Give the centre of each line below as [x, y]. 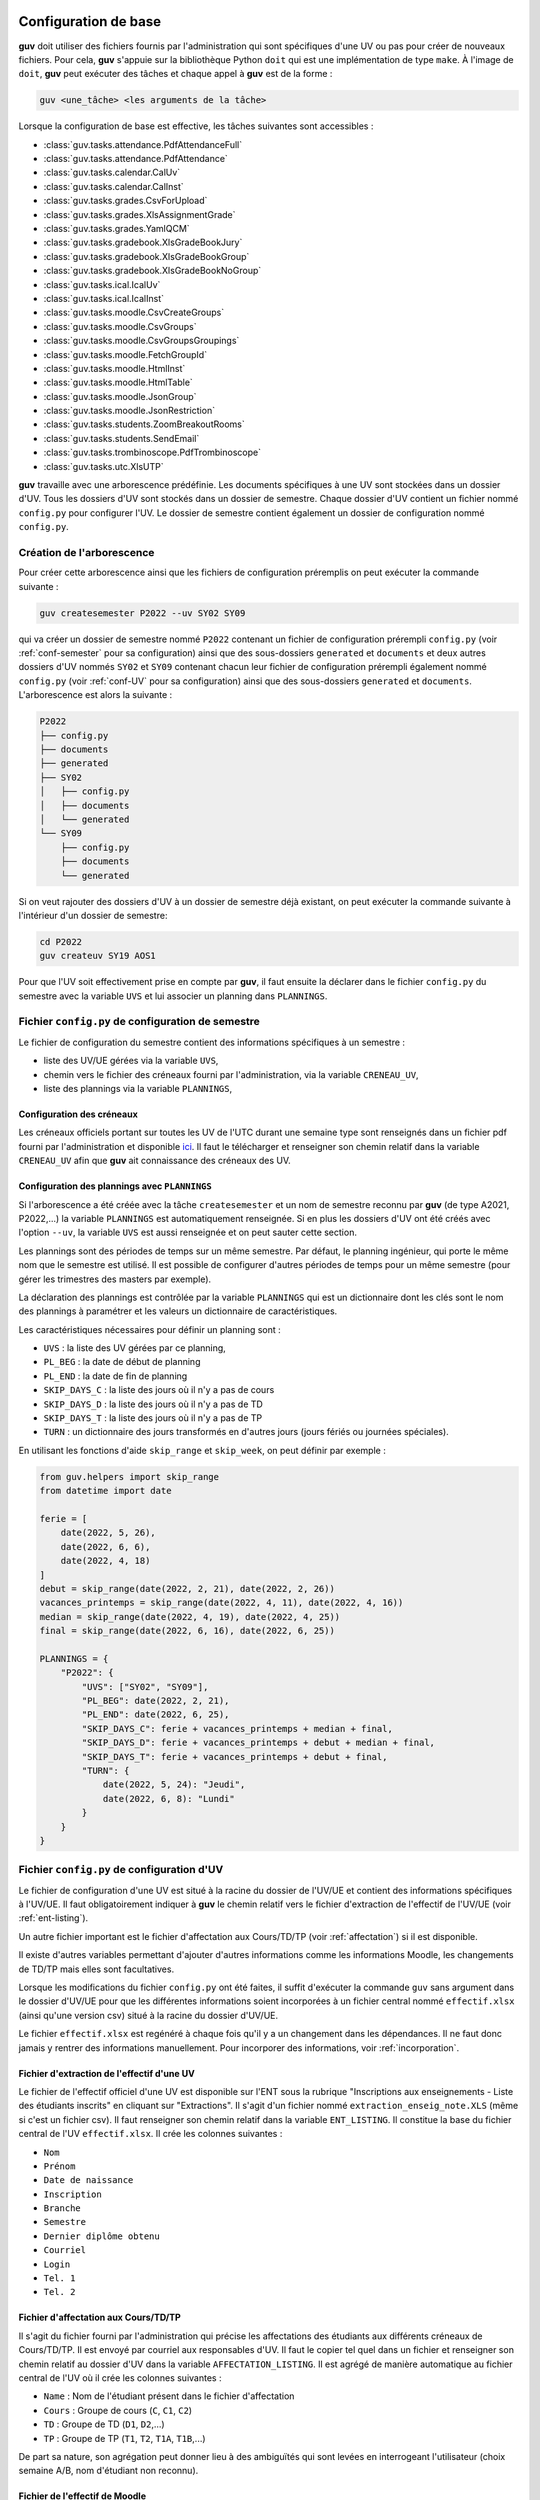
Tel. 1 [59, 2278]
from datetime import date [105, 1491]
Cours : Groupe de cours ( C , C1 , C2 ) [118, 2410]
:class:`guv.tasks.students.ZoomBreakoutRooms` [144, 424]
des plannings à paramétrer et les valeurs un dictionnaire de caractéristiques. [178, 1311]
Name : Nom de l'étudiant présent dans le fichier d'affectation [169, 2396]
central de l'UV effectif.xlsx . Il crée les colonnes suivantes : [150, 2134]
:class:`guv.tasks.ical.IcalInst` [104, 298]
